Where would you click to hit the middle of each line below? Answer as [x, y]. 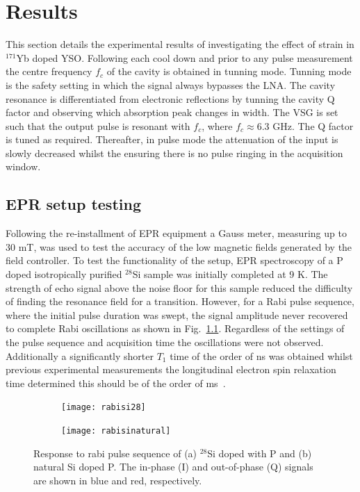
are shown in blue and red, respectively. [118, 480]
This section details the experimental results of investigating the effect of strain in [180, 44]
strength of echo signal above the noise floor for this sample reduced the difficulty [179, 287]
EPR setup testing [73, 204]
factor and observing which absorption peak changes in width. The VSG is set [172, 112]
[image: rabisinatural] [116, 431]
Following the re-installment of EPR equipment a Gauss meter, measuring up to [176, 233]
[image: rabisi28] [104, 408]
